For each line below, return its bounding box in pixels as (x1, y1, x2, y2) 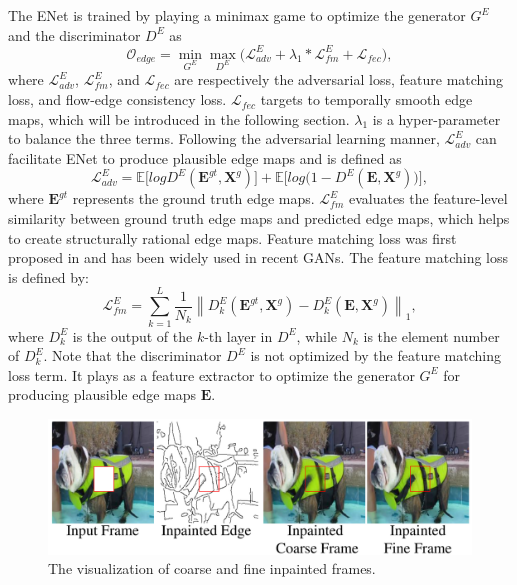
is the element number (363, 325, 500, 346)
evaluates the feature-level (348, 188, 508, 209)
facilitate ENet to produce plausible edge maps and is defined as (8, 147, 402, 168)
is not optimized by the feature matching (250, 345, 501, 366)
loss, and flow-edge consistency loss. (8, 89, 227, 110)
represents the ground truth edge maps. (72, 188, 315, 209)
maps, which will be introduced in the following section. (8, 108, 350, 129)
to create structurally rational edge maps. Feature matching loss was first (8, 227, 457, 248)
